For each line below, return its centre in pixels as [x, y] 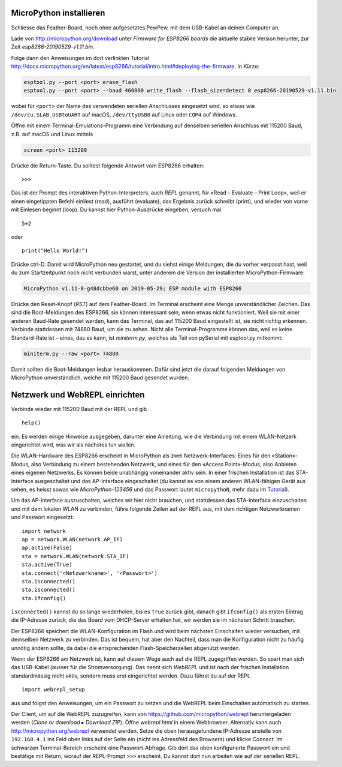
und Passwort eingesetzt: [43, 517]
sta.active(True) [47, 565]
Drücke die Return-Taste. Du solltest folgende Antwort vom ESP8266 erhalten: [108, 166]
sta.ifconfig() [44, 598]
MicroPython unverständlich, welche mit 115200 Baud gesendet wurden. [100, 377]
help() [31, 423]
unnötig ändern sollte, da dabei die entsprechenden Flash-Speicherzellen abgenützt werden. [126, 648]
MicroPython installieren [58, 13]
